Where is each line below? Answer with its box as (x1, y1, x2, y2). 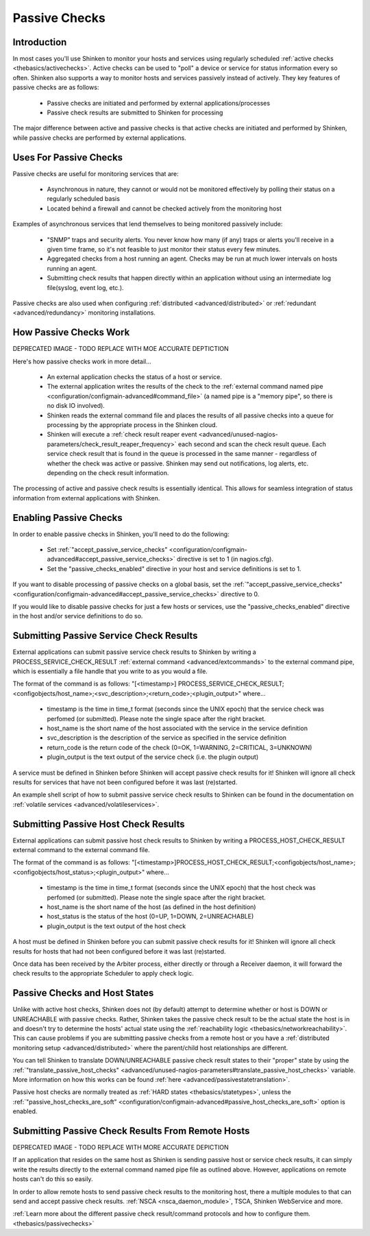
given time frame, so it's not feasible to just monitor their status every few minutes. (47, 245, 281, 254)
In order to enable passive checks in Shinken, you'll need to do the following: (12, 530, 230, 538)
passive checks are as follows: (12, 83, 99, 92)
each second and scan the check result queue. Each (177, 439, 327, 448)
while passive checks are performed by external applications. (12, 134, 186, 142)
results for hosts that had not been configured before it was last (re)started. (12, 947, 226, 956)
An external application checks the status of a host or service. (47, 373, 223, 381)
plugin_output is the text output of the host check (47, 922, 186, 930)
